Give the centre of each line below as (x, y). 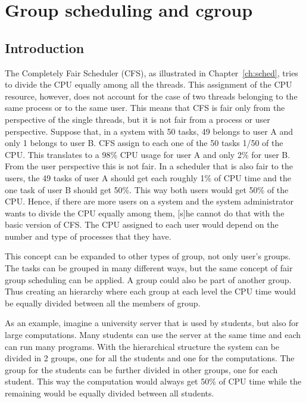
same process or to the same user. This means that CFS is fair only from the (145, 108)
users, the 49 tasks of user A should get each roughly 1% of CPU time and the (148, 177)
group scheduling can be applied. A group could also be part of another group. (148, 279)
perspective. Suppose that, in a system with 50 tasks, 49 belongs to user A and (149, 131)
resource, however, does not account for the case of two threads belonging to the (151, 96)
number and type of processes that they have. (88, 236)
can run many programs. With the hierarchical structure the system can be (142, 346)
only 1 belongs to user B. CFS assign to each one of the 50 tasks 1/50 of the (144, 143)
